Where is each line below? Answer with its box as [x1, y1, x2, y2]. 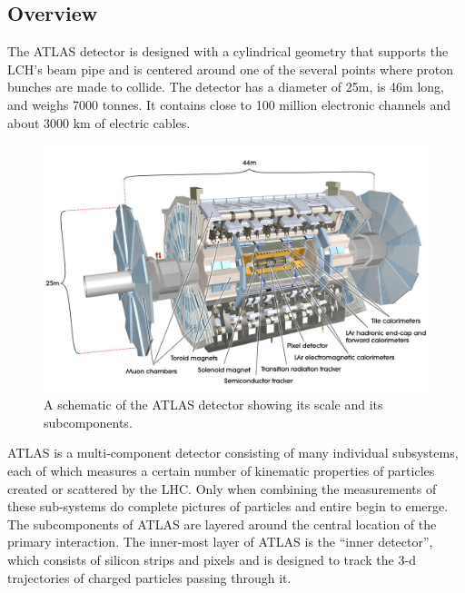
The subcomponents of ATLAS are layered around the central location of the [7, 514, 437, 533]
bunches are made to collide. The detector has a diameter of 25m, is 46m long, [7, 77, 444, 96]
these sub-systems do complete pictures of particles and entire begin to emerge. [7, 497, 449, 516]
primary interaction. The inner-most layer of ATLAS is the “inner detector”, [7, 532, 433, 551]
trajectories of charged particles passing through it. [7, 568, 292, 587]
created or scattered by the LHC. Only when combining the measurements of [7, 479, 437, 498]
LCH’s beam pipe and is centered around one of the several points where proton [7, 59, 454, 78]
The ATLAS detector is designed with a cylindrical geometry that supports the [7, 42, 449, 61]
